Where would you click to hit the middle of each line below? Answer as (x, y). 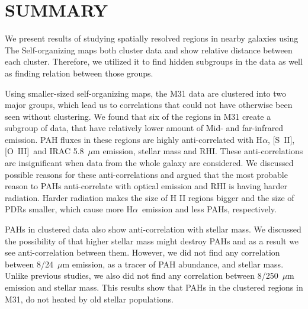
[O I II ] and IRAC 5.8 (44, 151)
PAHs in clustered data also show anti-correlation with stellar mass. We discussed (153, 229)
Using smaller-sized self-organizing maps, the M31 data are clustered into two (146, 93)
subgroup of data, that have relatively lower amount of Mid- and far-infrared (144, 128)
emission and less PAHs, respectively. (209, 209)
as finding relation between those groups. (79, 73)
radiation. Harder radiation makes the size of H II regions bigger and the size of (150, 197)
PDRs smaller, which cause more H (69, 209)
